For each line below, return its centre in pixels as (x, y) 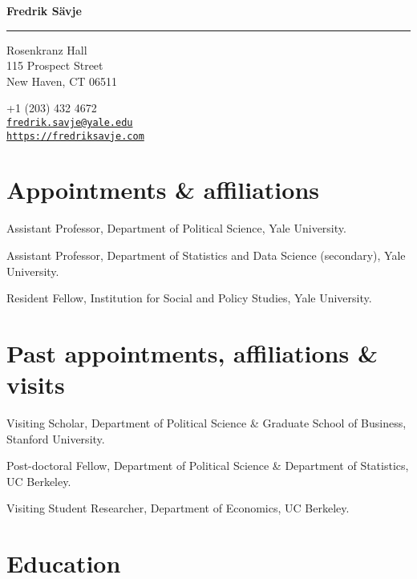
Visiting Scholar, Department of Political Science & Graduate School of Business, (206, 423)
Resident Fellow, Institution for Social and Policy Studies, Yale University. (189, 298)
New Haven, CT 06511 (62, 81)
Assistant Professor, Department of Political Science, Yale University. (176, 228)
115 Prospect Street (55, 65)
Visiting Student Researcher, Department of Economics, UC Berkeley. (178, 508)
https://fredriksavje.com (75, 136)
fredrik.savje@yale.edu (70, 122)
